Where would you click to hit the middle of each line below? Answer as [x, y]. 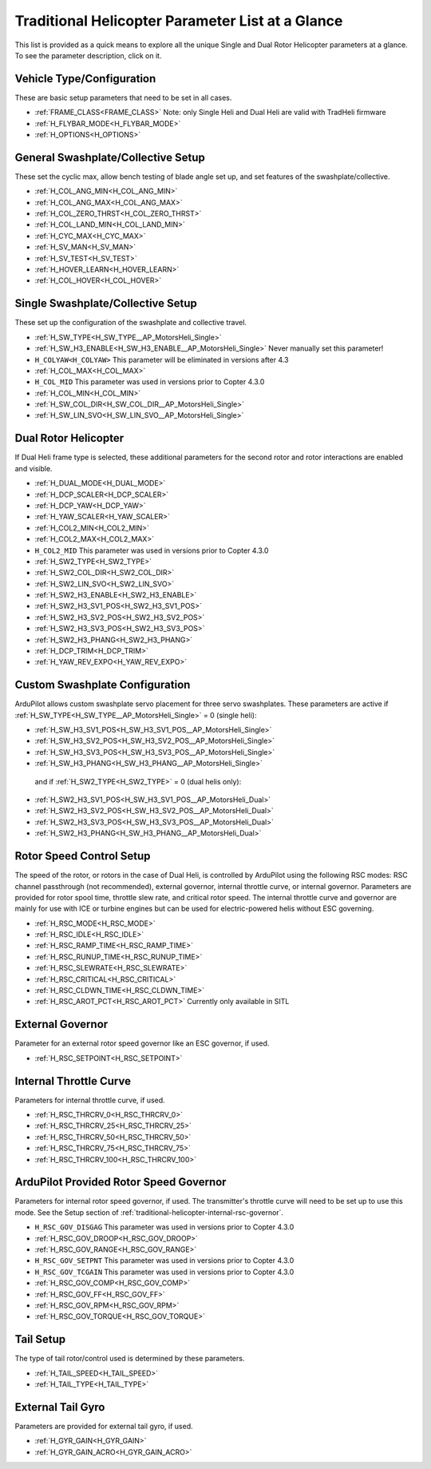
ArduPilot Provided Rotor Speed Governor [121, 1182]
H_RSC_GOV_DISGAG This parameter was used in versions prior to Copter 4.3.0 [164, 1227]
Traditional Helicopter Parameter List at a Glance [179, 21]
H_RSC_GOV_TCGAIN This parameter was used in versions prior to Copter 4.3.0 [164, 1272]
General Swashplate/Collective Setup [110, 157]
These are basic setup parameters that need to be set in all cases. [123, 97]
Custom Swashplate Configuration [103, 685]
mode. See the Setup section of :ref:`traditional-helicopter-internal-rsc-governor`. [149, 1212]
